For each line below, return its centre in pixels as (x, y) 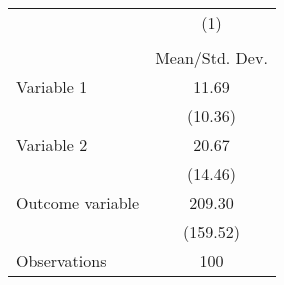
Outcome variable (78, 202)
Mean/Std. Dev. (211, 57)
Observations (61, 260)
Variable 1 (52, 86)
